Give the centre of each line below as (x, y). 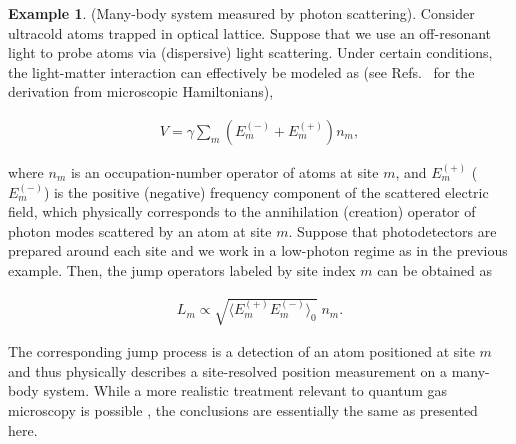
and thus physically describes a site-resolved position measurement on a (227, 370)
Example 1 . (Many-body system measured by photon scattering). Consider (241, 13)
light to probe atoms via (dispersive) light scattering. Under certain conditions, (250, 52)
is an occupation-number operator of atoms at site (224, 172)
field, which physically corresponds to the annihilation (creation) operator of (242, 211)
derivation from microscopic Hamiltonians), (141, 91)
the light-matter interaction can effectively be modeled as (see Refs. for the (241, 71)
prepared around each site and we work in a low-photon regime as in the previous (258, 250)
